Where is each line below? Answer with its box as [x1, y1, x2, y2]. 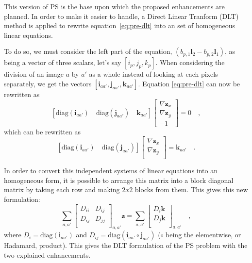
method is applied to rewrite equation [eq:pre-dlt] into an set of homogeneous [4, 20, 235, 31]
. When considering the [155, 57, 225, 67]
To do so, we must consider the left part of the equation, [4, 46, 172, 56]
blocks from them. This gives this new [134, 184, 248, 195]
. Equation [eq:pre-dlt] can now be [138, 78, 240, 88]
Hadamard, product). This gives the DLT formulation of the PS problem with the [4, 240, 248, 250]
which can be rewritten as [4, 126, 81, 136]
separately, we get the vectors [4, 78, 92, 88]
